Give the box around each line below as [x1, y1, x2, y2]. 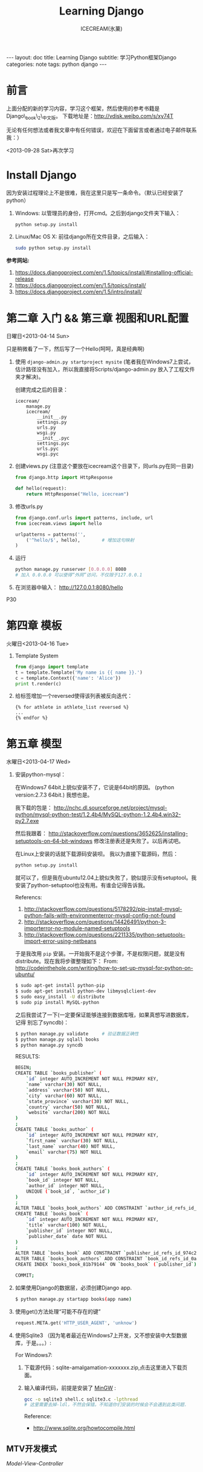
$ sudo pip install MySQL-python [14, 999, 100, 1005]
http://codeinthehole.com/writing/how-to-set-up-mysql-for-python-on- [14, 965, 193, 972]
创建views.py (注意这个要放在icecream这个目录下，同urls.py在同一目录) [14, 463, 194, 470]
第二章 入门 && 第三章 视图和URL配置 [6, 311, 189, 325]
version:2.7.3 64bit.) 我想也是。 [14, 791, 93, 799]
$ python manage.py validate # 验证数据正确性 [14, 1031, 139, 1037]
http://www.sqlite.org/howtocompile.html [33, 1424, 135, 1431]
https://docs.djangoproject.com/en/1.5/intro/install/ [14, 288, 143, 296]
